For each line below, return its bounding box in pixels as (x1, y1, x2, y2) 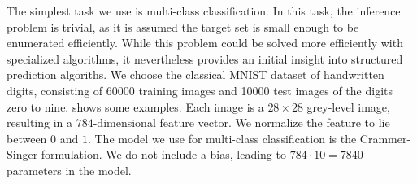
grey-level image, (306, 98, 390, 115)
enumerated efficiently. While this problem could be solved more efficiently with (7, 34, 403, 51)
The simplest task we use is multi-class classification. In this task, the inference (7, 2, 401, 19)
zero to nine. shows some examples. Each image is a (7, 98, 264, 115)
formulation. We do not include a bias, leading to (41, 146, 286, 163)
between (7, 129, 47, 147)
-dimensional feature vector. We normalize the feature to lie (93, 114, 390, 131)
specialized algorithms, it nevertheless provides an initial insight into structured (7, 50, 403, 67)
